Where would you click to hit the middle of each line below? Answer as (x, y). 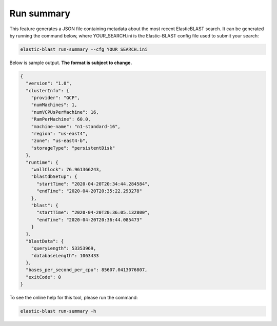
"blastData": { (45, 241)
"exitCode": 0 (44, 277)
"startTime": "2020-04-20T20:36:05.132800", (94, 212)
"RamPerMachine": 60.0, (61, 119)
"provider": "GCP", (56, 98)
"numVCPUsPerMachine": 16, (65, 112)
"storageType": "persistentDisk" (73, 148)
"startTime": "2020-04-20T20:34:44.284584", (94, 184)
